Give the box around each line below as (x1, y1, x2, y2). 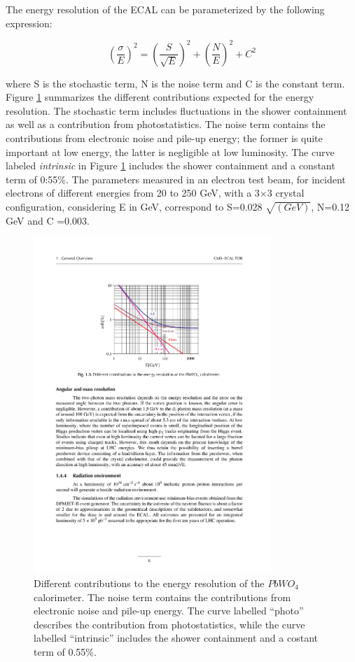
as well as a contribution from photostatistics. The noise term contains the (6, 117, 326, 132)
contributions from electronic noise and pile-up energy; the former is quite (6, 131, 323, 146)
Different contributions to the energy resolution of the (34, 575, 265, 590)
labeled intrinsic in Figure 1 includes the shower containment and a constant (6, 158, 335, 173)
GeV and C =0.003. (6, 213, 90, 227)
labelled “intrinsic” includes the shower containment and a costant (34, 631, 318, 645)
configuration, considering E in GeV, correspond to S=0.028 (6, 199, 263, 214)
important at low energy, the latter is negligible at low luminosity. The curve (6, 144, 335, 159)
